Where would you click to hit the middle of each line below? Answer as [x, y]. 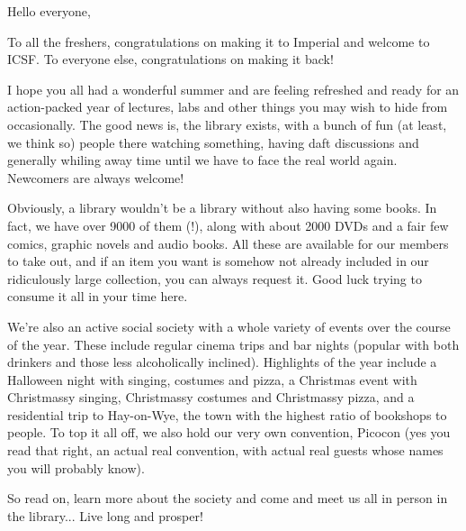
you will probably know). [76, 467]
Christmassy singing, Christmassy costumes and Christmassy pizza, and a [211, 397]
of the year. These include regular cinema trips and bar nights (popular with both [233, 344]
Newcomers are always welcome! [96, 177]
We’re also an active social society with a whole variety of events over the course [229, 326]
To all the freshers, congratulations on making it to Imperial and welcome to [219, 41]
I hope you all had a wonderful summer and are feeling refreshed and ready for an [233, 89]
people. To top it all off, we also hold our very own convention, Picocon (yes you [229, 432]
